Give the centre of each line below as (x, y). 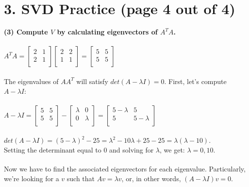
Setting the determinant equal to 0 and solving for (79, 149)
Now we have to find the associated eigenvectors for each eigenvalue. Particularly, (125, 169)
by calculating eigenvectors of (107, 32)
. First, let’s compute (195, 81)
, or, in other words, (151, 178)
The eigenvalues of (31, 81)
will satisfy (92, 81)
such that (81, 178)
